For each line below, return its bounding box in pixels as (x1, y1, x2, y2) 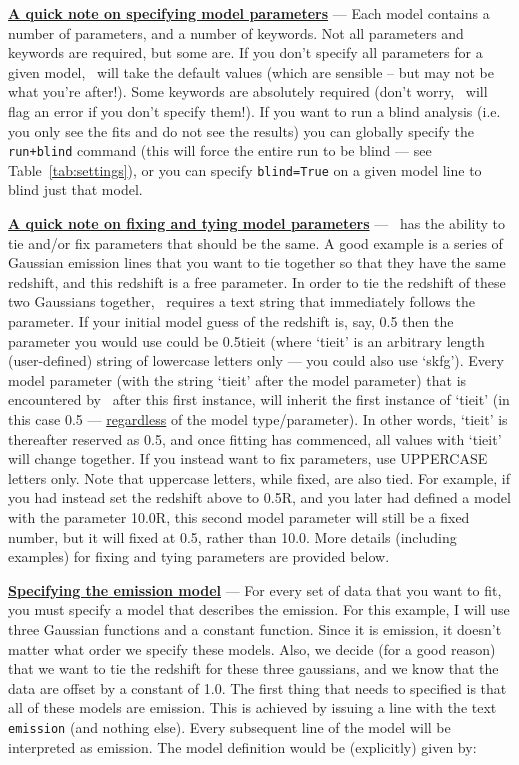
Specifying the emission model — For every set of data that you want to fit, (8, 579, 502, 600)
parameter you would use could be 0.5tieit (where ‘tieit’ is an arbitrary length (8, 330, 485, 351)
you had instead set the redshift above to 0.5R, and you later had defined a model (8, 487, 511, 508)
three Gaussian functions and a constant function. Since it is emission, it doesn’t (8, 618, 502, 639)
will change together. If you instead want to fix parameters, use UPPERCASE (8, 448, 488, 469)
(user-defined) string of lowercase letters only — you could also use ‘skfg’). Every (8, 350, 504, 371)
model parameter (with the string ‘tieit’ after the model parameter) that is (8, 369, 467, 390)
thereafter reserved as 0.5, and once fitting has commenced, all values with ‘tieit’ (8, 428, 502, 449)
